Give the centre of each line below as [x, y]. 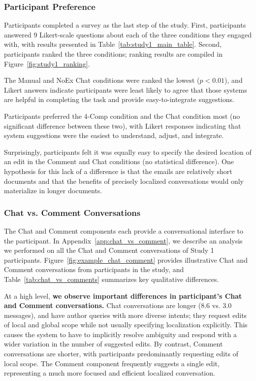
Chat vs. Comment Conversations [72, 212]
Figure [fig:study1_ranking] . [47, 63]
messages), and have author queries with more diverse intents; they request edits [126, 315]
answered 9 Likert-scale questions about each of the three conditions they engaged [128, 34]
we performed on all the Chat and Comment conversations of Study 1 [109, 250]
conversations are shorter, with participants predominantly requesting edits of [121, 354]
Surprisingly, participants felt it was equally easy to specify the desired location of [128, 152]
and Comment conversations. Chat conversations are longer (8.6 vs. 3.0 [118, 305]
